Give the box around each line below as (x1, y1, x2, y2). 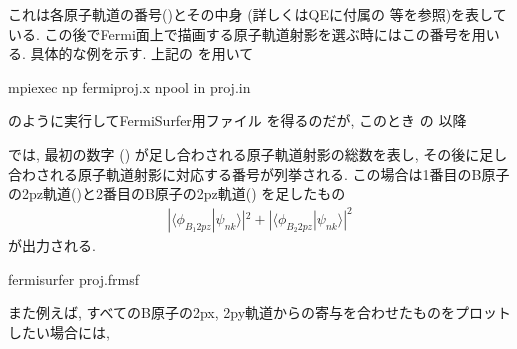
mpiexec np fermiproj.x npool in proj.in (8, 76, 251, 97)
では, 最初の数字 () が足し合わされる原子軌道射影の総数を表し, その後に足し (8, 143, 508, 164)
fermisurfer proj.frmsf (8, 268, 140, 289)
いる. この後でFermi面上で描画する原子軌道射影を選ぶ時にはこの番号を (8, 23, 472, 44)
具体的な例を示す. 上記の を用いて (30, 43, 254, 64)
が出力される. (8, 235, 96, 256)
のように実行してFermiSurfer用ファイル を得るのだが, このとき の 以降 (8, 110, 467, 131)
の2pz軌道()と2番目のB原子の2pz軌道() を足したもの (8, 183, 346, 204)
